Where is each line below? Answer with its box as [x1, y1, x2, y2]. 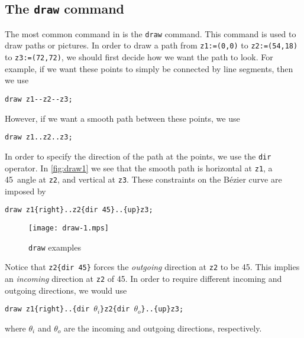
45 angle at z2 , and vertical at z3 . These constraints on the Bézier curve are [5, 173, 282, 186]
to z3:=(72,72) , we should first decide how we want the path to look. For [5, 51, 273, 63]
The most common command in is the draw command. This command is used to [5, 27, 296, 40]
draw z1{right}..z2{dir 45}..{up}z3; [5, 206, 153, 214]
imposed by [5, 184, 46, 197]
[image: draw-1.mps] [28, 224, 109, 233]
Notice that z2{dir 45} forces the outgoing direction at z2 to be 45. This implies [5, 261, 300, 273]
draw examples [28, 240, 81, 253]
